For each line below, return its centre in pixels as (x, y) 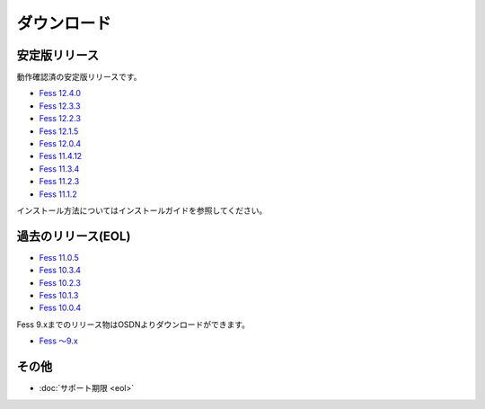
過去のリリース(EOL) (74, 236)
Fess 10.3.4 (60, 271)
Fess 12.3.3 (60, 106)
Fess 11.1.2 (58, 194)
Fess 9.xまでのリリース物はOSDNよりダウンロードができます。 (133, 325)
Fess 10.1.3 (59, 296)
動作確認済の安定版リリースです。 (79, 77)
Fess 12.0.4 (60, 144)
